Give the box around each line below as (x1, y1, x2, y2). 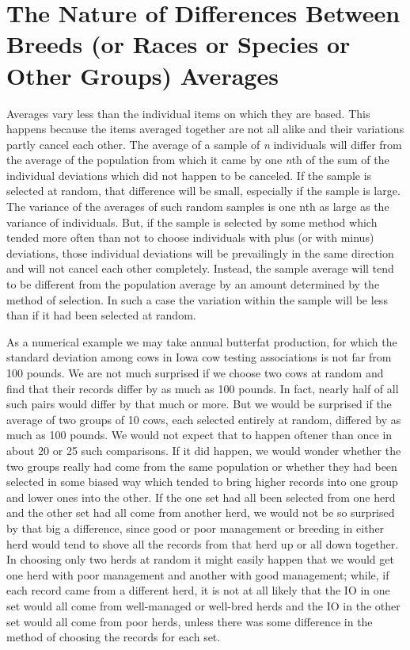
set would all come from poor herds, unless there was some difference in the (6, 613, 373, 629)
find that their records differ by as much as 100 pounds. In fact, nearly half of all (6, 380, 399, 396)
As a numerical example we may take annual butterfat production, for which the (6, 333, 397, 350)
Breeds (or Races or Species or (6, 28, 351, 60)
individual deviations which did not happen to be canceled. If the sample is (6, 166, 372, 183)
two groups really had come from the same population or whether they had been (6, 457, 397, 474)
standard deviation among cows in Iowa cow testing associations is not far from (6, 349, 392, 365)
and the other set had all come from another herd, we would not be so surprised (6, 504, 395, 521)
